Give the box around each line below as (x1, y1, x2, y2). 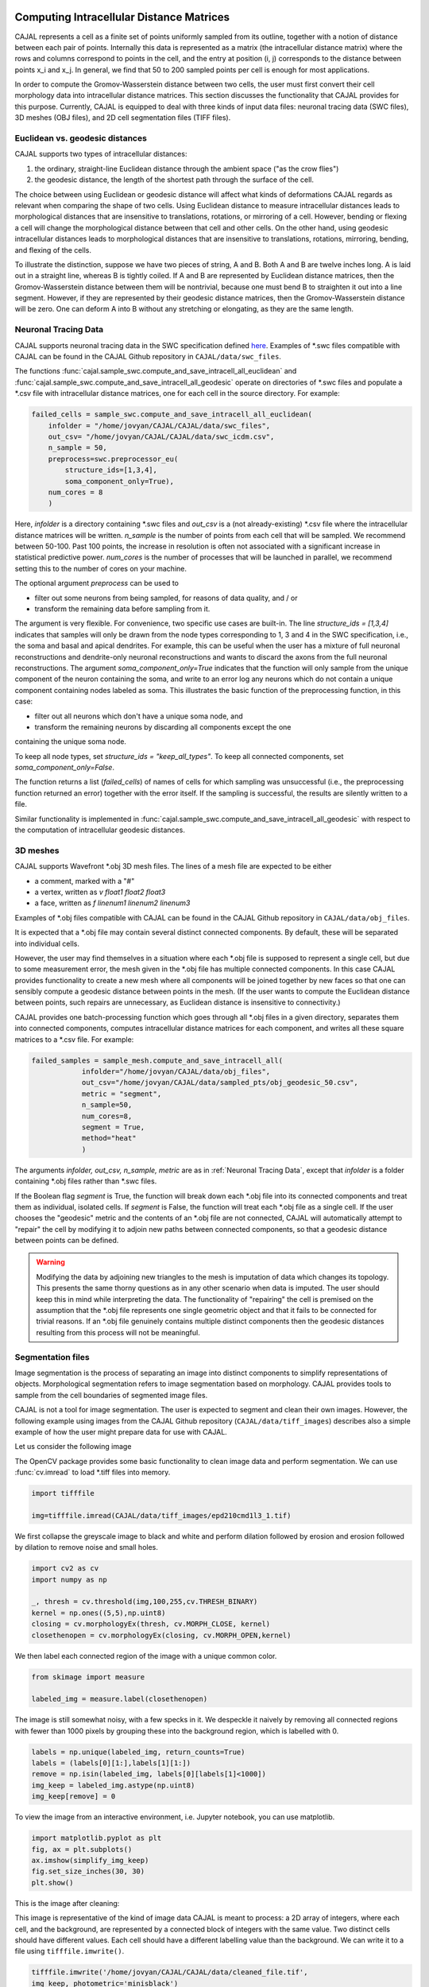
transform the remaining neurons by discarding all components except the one (34, 722, 292, 731)
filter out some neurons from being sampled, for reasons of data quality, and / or (34, 593, 298, 602)
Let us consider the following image (14, 1442, 132, 1451)
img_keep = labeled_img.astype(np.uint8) (31, 1780, 195, 1790)
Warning (36, 1257, 65, 1267)
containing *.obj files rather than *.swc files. (14, 1176, 157, 1186)
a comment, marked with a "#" (34, 876, 135, 885)
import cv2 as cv (31, 1564, 99, 1573)
